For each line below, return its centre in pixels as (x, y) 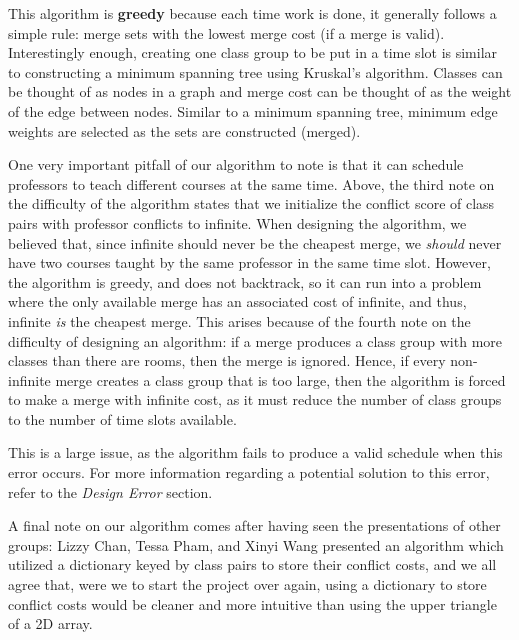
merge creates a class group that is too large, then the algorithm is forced (280, 379)
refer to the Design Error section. (110, 491)
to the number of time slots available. (122, 418)
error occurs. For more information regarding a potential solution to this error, (249, 472)
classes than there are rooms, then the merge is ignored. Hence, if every (227, 360)
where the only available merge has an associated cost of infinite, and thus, (237, 301)
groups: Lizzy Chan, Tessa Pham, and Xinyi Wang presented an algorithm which (256, 544)
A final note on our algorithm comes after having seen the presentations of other (254, 525)
